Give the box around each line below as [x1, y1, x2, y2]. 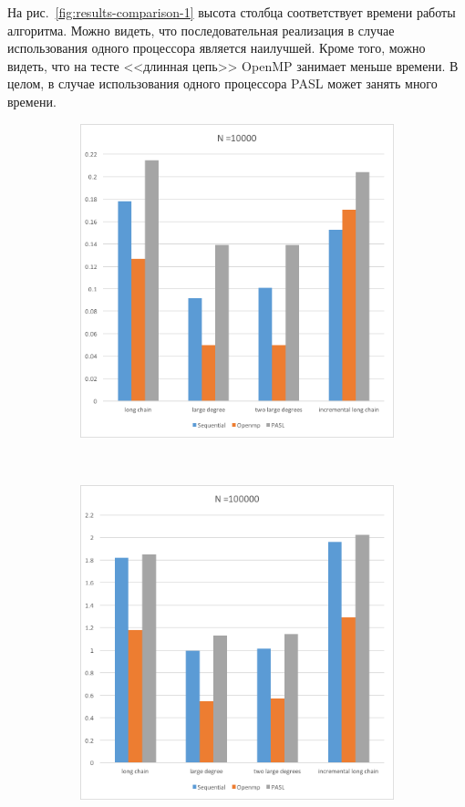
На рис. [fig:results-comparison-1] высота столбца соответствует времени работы [7, 3, 456, 21]
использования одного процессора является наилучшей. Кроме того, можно [7, 38, 426, 57]
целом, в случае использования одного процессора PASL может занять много [7, 74, 438, 93]
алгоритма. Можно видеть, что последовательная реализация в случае [7, 20, 395, 39]
